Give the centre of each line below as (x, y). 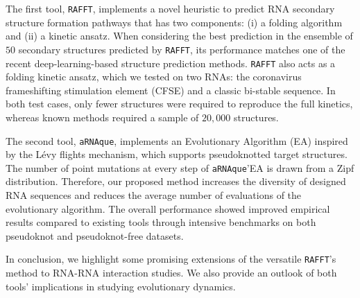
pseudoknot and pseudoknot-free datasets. (95, 235)
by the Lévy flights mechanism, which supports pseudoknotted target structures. (177, 154)
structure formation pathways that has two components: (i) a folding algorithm (174, 22)
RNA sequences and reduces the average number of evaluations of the (154, 195)
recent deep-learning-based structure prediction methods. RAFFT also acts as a (171, 63)
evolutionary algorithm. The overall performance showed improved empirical (168, 208)
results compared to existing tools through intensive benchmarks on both (161, 222)
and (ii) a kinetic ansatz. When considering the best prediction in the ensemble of (179, 36)
